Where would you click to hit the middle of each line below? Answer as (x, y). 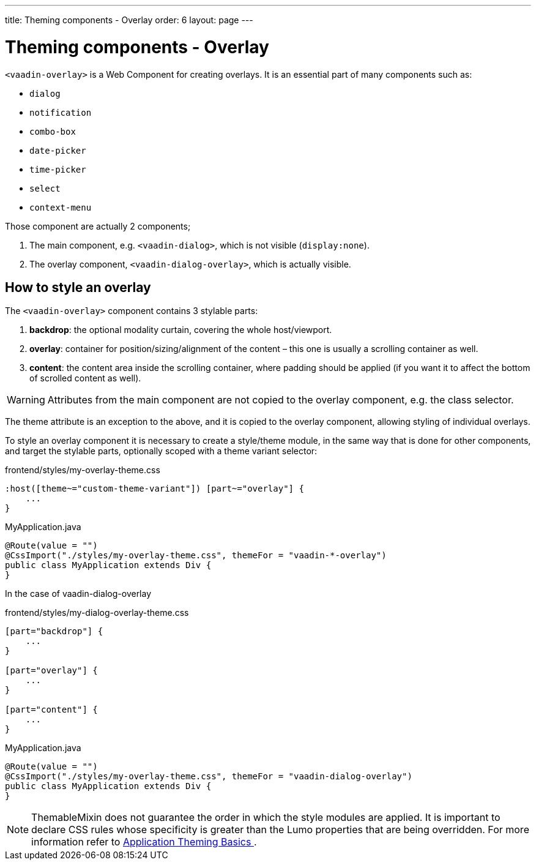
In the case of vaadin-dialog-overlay (78, 594)
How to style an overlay (78, 287)
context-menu (61, 207)
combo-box (53, 131)
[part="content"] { (51, 710)
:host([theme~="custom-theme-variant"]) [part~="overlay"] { (154, 489)
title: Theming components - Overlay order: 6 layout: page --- (129, 20)
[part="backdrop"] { (54, 631)
